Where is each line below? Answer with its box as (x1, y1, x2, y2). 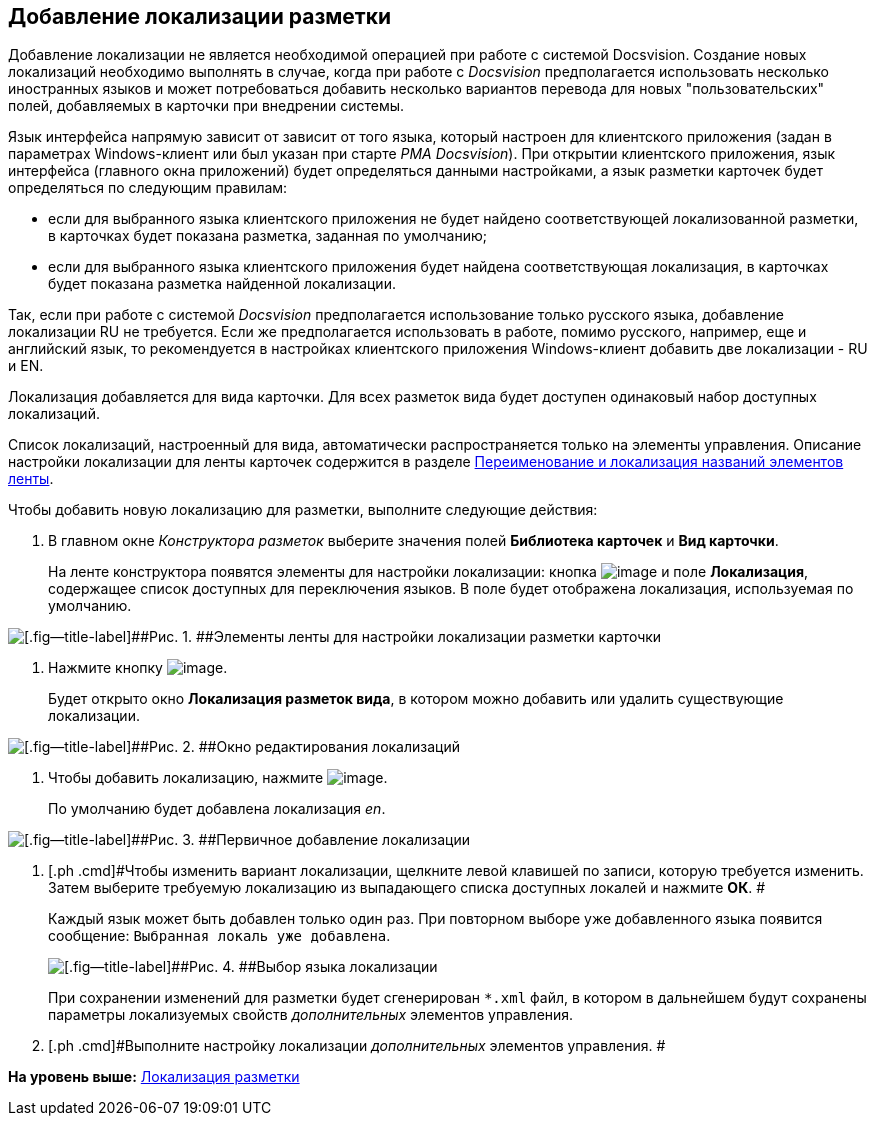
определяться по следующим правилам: (8, 179, 288, 197)
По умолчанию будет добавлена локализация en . (48, 800, 386, 818)
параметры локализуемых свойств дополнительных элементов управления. (48, 1006, 574, 1024)
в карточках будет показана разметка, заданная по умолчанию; (48, 227, 487, 245)
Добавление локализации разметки (8, 4, 392, 29)
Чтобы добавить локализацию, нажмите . (48, 769, 388, 787)
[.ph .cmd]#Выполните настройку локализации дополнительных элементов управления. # (48, 1037, 666, 1055)
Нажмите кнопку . (48, 659, 228, 677)
